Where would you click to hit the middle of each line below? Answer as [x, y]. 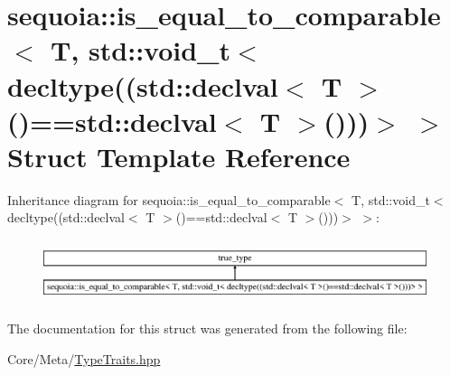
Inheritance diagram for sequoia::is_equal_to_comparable [169, 199]
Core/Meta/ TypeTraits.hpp [84, 358]
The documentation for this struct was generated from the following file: [207, 328]
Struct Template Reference [179, 156]
